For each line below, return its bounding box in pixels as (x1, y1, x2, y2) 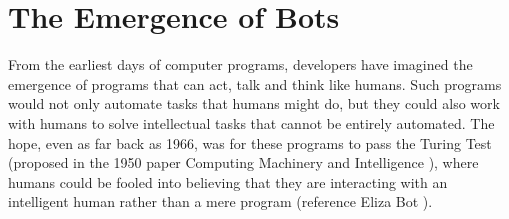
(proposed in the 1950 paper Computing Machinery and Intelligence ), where (8, 152, 479, 173)
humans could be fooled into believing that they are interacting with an (8, 171, 448, 192)
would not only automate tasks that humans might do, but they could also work (8, 93, 500, 114)
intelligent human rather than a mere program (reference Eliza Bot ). (8, 191, 433, 212)
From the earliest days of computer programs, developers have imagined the (8, 54, 473, 75)
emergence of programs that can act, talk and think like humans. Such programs (8, 73, 502, 94)
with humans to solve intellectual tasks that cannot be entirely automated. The (8, 112, 495, 133)
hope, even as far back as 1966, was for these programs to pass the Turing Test (8, 132, 492, 153)
